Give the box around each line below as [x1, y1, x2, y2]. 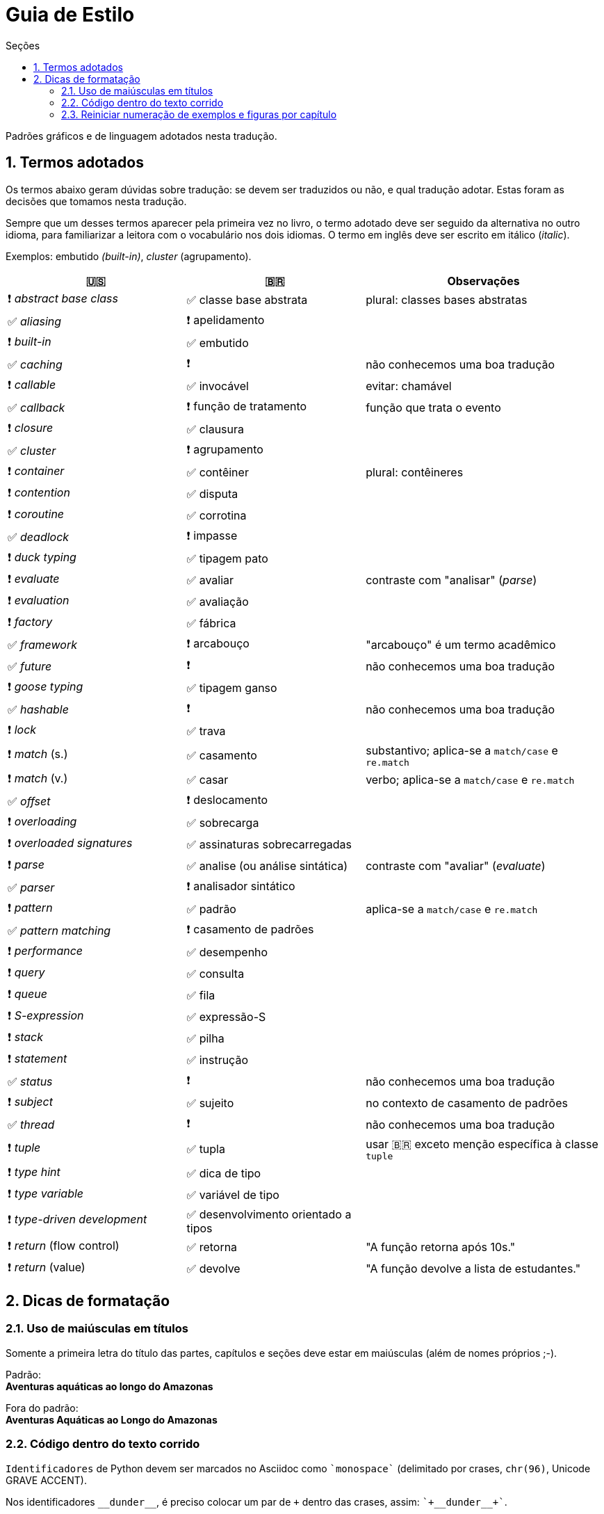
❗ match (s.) [8, 746, 68, 761]
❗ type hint [8, 1164, 60, 1179]
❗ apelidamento [186, 312, 265, 327]
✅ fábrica [186, 616, 236, 631]
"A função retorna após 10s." [366, 1240, 516, 1255]
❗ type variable [8, 1186, 84, 1200]
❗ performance [8, 943, 83, 958]
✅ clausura [186, 422, 245, 437]
